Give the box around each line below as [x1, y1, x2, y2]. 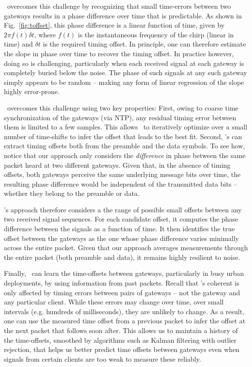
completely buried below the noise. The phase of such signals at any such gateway [4, 67, 247, 78]
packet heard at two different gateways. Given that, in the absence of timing [4, 160, 231, 170]
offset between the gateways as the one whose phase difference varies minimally [4, 233, 239, 243]
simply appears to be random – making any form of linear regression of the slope [4, 77, 244, 87]
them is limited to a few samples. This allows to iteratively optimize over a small [4, 122, 248, 132]
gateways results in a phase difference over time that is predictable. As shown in [4, 10, 242, 20]
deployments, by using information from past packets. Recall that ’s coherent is [4, 278, 239, 288]
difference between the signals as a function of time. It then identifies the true [4, 223, 235, 234]
